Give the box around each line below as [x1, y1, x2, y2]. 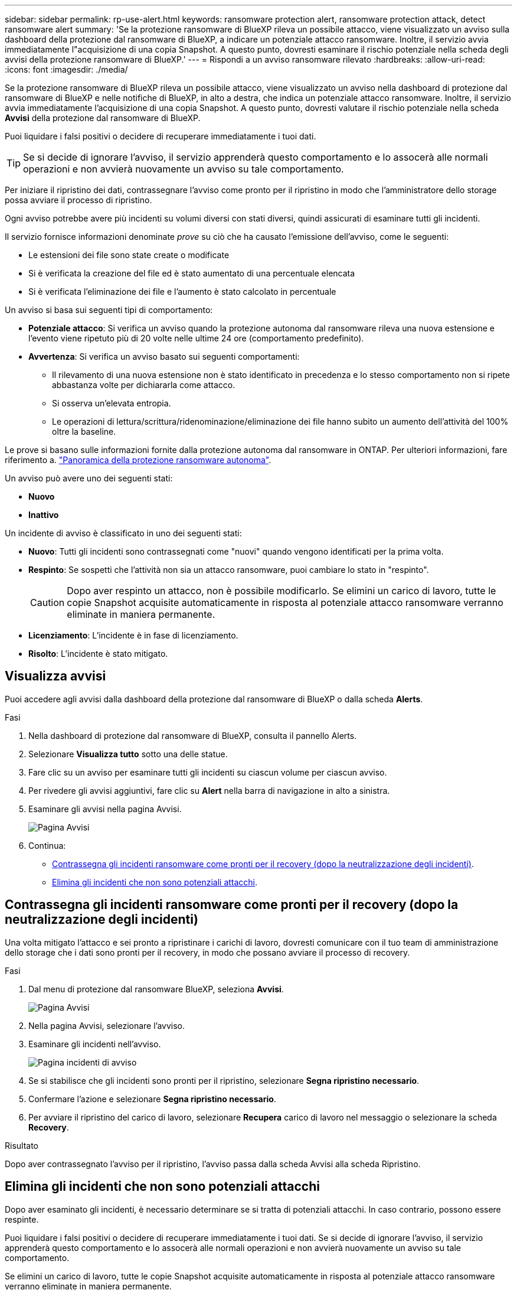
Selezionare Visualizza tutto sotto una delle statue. [28, 748, 228, 759]
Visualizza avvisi [5, 669, 106, 684]
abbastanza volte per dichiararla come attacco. [52, 380, 235, 390]
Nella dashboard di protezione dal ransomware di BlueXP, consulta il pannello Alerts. [28, 730, 357, 741]
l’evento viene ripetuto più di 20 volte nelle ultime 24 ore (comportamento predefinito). [28, 333, 364, 343]
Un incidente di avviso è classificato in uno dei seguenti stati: [5, 528, 242, 538]
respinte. [5, 1214, 39, 1224]
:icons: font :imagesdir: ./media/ [5, 64, 128, 74]
